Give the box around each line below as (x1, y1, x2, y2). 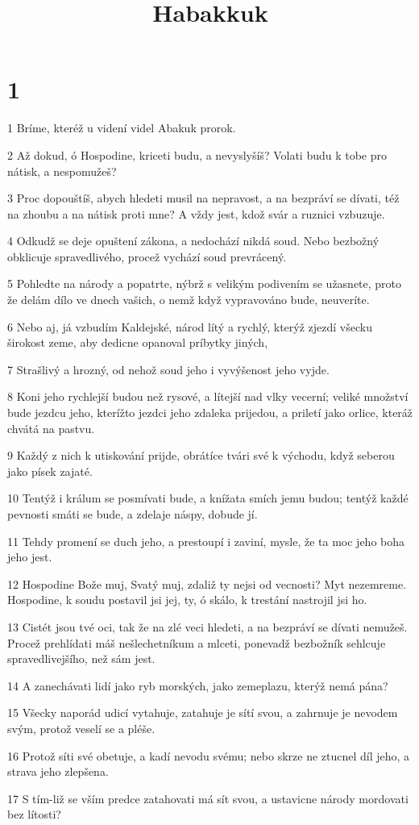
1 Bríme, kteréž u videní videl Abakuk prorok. (7, 119, 236, 136)
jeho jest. (7, 548, 52, 565)
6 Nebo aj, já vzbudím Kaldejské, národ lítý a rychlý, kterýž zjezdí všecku (7, 318, 372, 335)
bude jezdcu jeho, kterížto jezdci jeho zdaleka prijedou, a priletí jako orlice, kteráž (7, 404, 413, 421)
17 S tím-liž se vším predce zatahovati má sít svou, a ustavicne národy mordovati (7, 790, 409, 806)
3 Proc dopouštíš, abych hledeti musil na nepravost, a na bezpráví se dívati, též (7, 190, 400, 206)
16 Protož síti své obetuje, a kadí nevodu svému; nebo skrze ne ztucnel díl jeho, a (7, 747, 410, 764)
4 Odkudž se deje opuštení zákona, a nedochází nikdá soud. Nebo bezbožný (7, 232, 380, 249)
